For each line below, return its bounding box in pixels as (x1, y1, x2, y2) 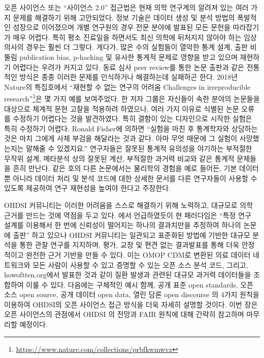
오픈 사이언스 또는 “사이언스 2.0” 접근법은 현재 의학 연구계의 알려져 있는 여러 (4, 2, 249, 12)
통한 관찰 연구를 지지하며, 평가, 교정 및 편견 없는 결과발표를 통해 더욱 (19, 239, 240, 250)
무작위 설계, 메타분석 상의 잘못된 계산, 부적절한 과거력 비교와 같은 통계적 (4, 153, 235, 163)
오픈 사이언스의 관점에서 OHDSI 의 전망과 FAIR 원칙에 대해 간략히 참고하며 (4, 309, 244, 319)
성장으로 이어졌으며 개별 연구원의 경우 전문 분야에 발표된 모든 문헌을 (13, 22, 230, 32)
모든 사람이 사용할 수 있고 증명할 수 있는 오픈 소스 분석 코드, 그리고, (32, 259, 248, 270)
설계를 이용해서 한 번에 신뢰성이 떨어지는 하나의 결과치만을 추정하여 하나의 (4, 220, 241, 230)
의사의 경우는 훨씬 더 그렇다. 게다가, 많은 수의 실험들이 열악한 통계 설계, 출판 (4, 42, 248, 52)
